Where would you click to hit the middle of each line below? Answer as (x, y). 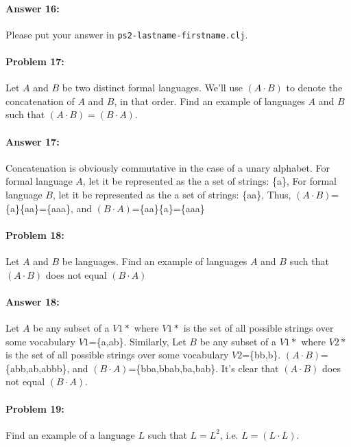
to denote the (314, 88)
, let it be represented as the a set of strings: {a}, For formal (210, 181)
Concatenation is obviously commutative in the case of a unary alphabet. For (168, 167)
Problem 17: (35, 61)
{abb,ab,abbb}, (38, 368)
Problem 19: (35, 408)
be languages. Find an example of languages (155, 261)
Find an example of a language (70, 434)
